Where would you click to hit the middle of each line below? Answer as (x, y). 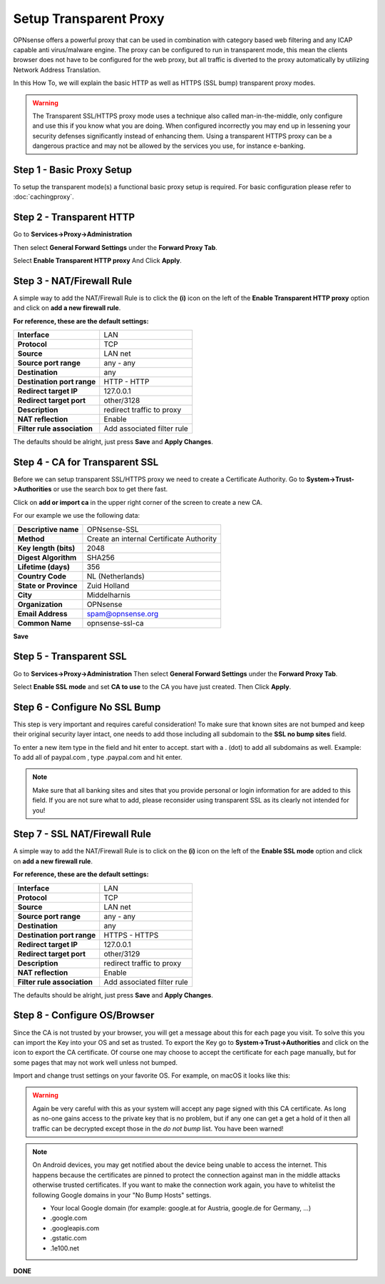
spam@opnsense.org (123, 613)
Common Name (44, 623)
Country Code (42, 576)
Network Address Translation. (57, 70)
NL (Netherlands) (116, 576)
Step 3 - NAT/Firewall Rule (72, 281)
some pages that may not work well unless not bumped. (96, 1062)
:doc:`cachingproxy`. (43, 197)
